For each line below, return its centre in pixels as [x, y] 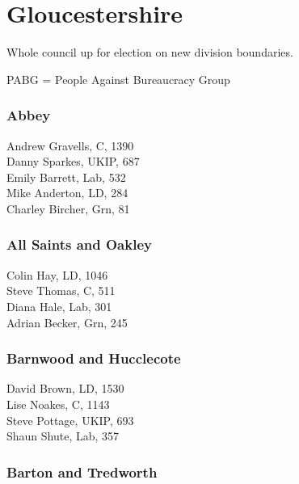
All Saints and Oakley [79, 244]
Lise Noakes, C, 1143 [58, 404]
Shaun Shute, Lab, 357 [63, 436]
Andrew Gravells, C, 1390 [70, 145]
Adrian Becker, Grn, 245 [67, 322]
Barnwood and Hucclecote [94, 358]
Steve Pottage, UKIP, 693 [70, 420]
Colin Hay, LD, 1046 [57, 274]
